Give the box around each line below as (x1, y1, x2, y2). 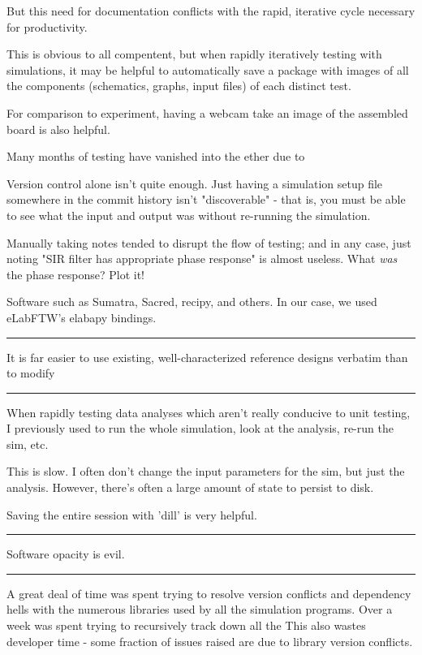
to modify (6, 364, 55, 381)
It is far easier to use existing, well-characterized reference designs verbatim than (6, 348, 408, 365)
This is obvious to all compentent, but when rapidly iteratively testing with (6, 45, 382, 62)
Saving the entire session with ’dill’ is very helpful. (6, 506, 257, 523)
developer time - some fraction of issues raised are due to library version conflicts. (6, 632, 413, 649)
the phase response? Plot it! (6, 265, 145, 282)
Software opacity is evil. (6, 545, 125, 562)
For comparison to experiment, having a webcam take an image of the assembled (6, 104, 408, 121)
